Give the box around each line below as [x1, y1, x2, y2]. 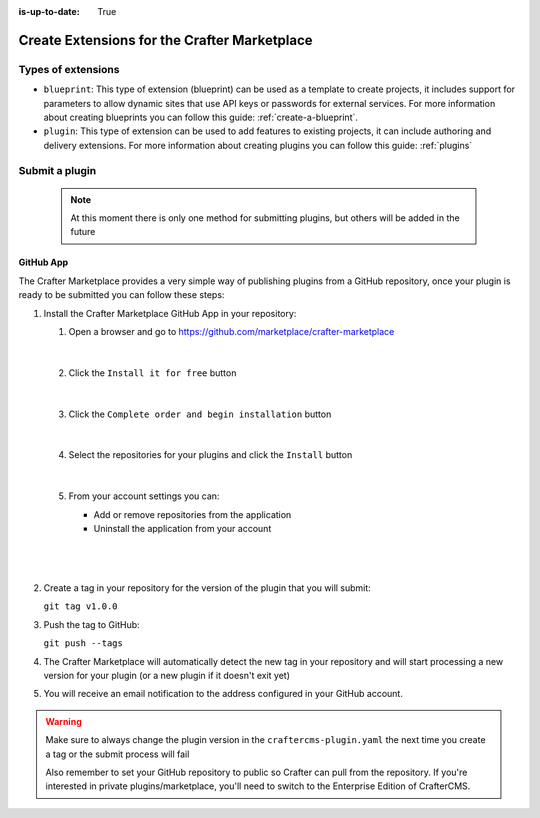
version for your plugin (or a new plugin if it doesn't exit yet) [43, 670, 290, 682]
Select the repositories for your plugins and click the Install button [68, 449, 353, 461]
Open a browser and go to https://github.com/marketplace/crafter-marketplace [68, 326, 395, 338]
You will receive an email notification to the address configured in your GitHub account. [43, 688, 404, 700]
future [70, 226, 96, 238]
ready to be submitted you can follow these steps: [18, 289, 225, 301]
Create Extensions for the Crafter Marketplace [18, 31, 314, 49]
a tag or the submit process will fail [45, 748, 190, 760]
